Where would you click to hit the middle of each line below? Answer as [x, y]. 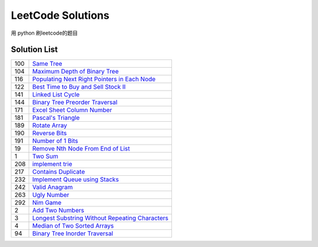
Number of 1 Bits [55, 141]
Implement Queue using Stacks [75, 179]
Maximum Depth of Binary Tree [75, 72]
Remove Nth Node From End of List [81, 149]
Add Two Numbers [58, 211]
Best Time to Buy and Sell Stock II [79, 87]
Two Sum [45, 156]
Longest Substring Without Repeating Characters [100, 218]
